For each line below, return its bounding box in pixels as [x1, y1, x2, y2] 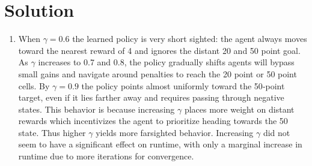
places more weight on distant [184, 102, 295, 115]
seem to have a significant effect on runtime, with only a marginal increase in [18, 138, 302, 150]
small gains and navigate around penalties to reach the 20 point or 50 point [18, 67, 297, 80]
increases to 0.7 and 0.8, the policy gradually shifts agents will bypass [38, 56, 295, 68]
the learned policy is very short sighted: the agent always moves [72, 32, 307, 45]
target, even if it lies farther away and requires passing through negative [18, 91, 284, 104]
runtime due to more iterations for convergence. [18, 150, 194, 162]
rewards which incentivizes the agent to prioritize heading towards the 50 [18, 114, 288, 127]
